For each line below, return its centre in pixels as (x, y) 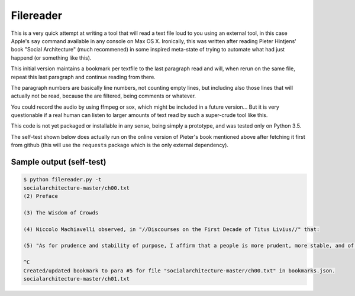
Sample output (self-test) (59, 162)
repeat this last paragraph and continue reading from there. (83, 77)
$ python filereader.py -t (62, 180)
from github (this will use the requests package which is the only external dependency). (120, 145)
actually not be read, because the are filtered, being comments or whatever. (104, 96)
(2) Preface (41, 196)
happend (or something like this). (51, 58)
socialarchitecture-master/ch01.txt (77, 279)
